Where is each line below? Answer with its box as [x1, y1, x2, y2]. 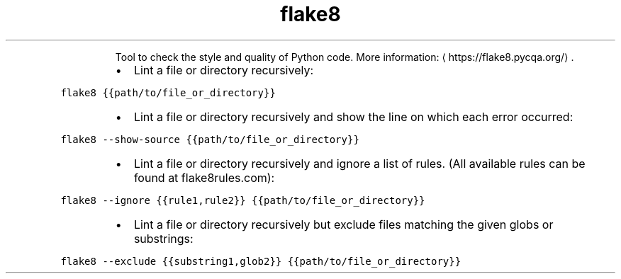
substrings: [133, 231, 194, 246]
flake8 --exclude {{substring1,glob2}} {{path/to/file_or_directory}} [60, 255, 461, 267]
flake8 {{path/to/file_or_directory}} [60, 86, 276, 98]
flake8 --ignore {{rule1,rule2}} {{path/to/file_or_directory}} [60, 194, 425, 206]
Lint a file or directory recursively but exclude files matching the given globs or [133, 217, 554, 232]
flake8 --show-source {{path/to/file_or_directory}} [60, 133, 359, 145]
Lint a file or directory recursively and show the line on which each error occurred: [133, 109, 574, 124]
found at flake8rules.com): [133, 170, 275, 185]
